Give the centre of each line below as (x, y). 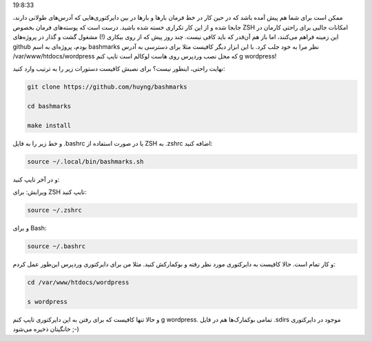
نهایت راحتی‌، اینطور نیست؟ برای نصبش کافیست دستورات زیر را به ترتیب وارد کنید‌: (119, 69)
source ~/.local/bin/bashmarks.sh (85, 161)
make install (49, 125)
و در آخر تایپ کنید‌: (36, 179)
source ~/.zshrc (55, 210)
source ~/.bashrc (56, 246)
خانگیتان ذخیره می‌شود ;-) (46, 329)
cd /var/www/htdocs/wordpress (78, 283)
